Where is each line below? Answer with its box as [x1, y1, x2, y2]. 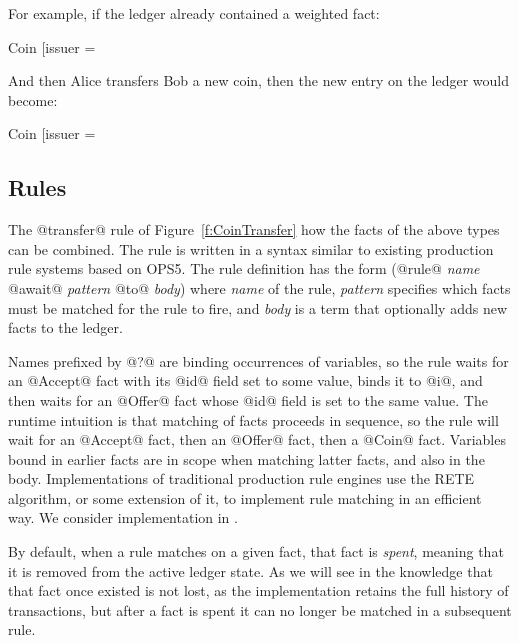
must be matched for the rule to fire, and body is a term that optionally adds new [8, 297, 508, 318]
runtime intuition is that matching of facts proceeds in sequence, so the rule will [8, 409, 499, 430]
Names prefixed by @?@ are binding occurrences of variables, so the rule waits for [8, 350, 509, 371]
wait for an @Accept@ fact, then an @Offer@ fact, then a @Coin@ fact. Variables [8, 429, 506, 450]
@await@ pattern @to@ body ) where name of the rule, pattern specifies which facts [8, 277, 511, 298]
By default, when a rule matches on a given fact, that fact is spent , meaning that [8, 541, 504, 562]
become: [8, 89, 58, 110]
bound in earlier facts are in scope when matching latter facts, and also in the [8, 448, 485, 469]
